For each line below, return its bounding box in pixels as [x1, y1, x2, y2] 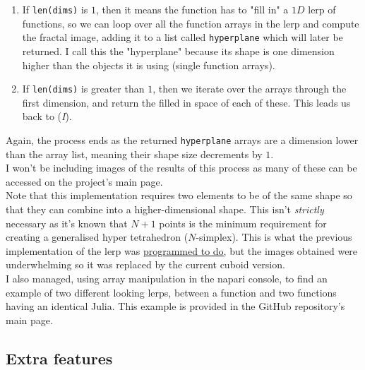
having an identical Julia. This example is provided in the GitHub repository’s [6, 299, 345, 314]
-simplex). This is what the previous [196, 229, 352, 244]
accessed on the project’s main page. [6, 174, 163, 189]
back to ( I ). [22, 109, 72, 124]
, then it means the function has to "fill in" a [95, 2, 289, 16]
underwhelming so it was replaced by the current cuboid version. [6, 257, 285, 272]
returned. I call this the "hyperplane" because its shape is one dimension [22, 43, 335, 58]
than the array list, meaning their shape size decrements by [6, 146, 263, 161]
